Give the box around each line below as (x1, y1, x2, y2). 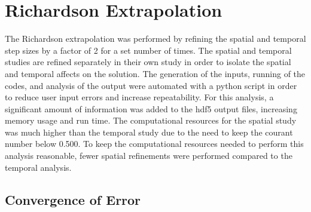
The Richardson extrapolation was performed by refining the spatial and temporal (5, 32, 306, 45)
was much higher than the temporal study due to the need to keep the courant (5, 125, 293, 138)
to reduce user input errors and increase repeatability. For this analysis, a (5, 91, 274, 103)
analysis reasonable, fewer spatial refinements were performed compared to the (5, 149, 292, 162)
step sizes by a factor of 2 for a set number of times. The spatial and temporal (5, 44, 292, 56)
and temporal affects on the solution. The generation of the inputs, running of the (5, 67, 306, 79)
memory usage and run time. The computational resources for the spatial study (5, 114, 297, 127)
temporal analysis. (5, 161, 72, 173)
